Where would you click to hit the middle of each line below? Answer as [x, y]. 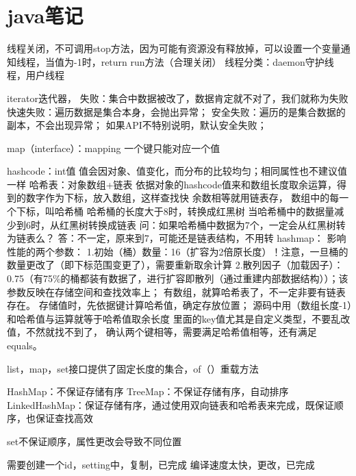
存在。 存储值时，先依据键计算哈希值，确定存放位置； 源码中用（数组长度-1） [179, 305]
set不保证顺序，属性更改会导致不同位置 [94, 441]
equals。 [25, 345]
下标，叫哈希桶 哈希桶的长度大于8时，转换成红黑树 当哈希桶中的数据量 [175, 211]
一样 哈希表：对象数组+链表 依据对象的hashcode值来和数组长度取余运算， [172, 184]
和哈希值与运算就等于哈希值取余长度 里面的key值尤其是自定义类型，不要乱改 [179, 318]
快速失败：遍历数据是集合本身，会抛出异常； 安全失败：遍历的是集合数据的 [176, 111]
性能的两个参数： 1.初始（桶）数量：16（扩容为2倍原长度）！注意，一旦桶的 [178, 251]
